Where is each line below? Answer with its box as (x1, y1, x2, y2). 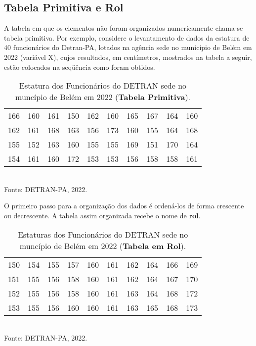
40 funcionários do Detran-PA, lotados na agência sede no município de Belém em (4, 42, 252, 52)
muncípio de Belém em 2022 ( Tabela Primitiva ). (15, 91, 191, 103)
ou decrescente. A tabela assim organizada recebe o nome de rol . (4, 210, 201, 220)
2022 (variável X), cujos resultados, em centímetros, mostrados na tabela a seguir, (4, 51, 252, 62)
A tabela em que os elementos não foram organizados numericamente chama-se (4, 23, 243, 33)
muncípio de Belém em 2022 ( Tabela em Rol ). (19, 240, 186, 251)
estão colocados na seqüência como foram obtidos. (4, 61, 155, 72)
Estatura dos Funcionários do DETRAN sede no (19, 80, 187, 92)
